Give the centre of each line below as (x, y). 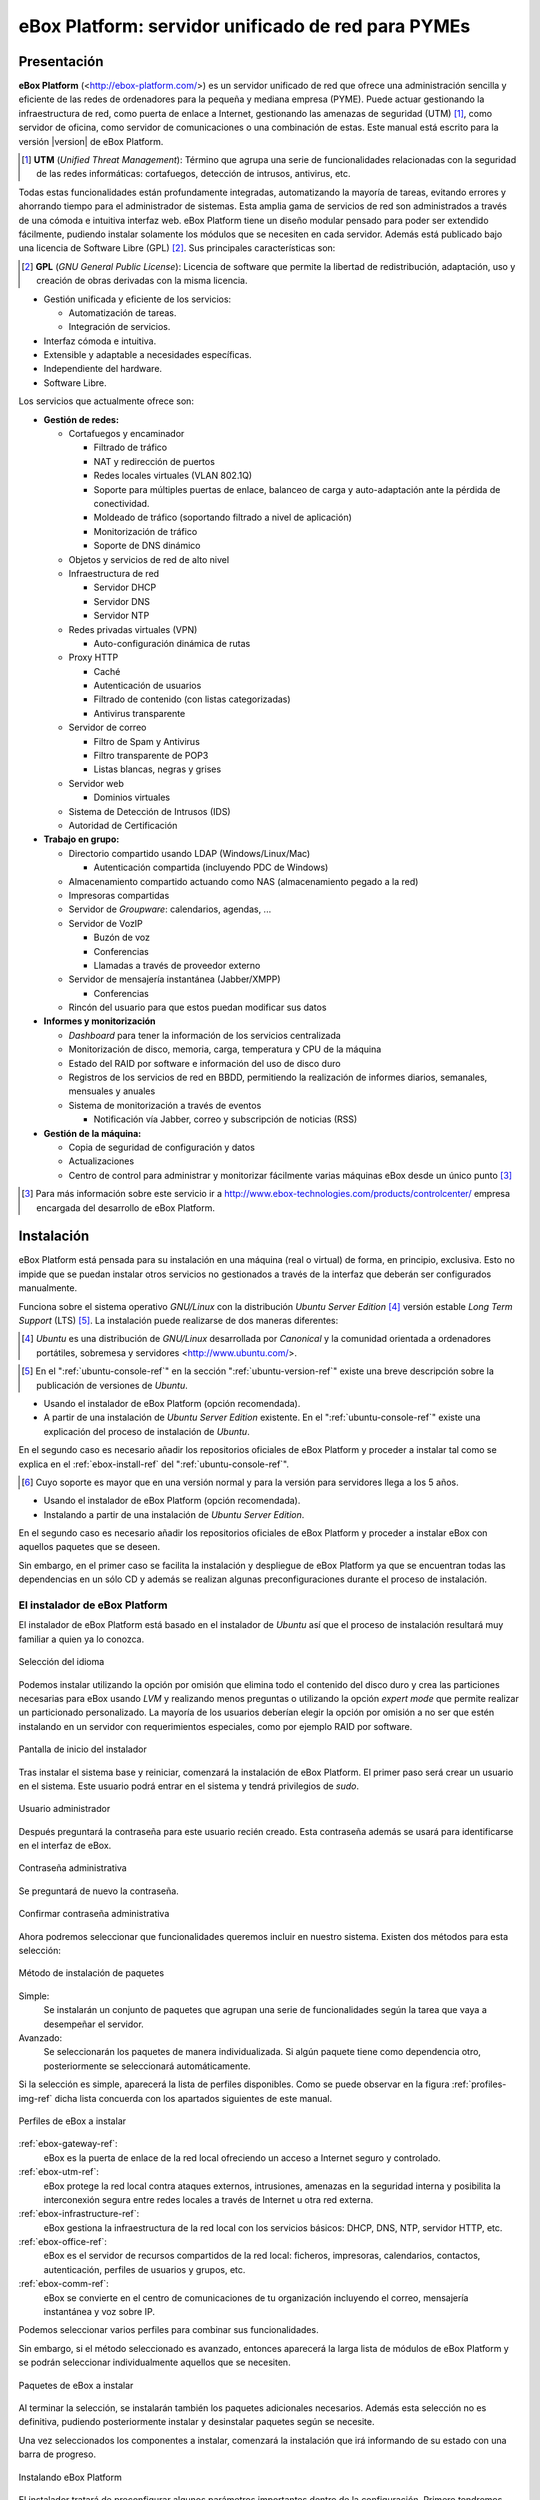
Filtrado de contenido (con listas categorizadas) (192, 699)
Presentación (61, 61)
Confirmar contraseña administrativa (94, 1914)
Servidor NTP (121, 616)
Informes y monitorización (99, 1021)
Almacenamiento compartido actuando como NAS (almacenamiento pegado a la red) (243, 881)
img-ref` (35, 2098)
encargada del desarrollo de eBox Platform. (125, 1207)
